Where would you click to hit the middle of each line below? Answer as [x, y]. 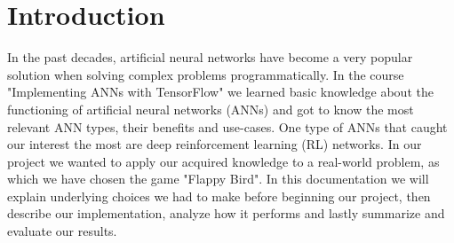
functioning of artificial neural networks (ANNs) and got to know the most [211, 109]
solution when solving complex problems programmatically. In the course [206, 74]
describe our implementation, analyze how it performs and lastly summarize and [226, 213]
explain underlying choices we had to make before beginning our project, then [219, 196]
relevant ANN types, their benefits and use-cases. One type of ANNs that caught [227, 126]
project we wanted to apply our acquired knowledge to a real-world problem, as [223, 161]
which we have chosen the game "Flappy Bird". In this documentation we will [218, 179]
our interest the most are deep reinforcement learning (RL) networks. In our [215, 144]
